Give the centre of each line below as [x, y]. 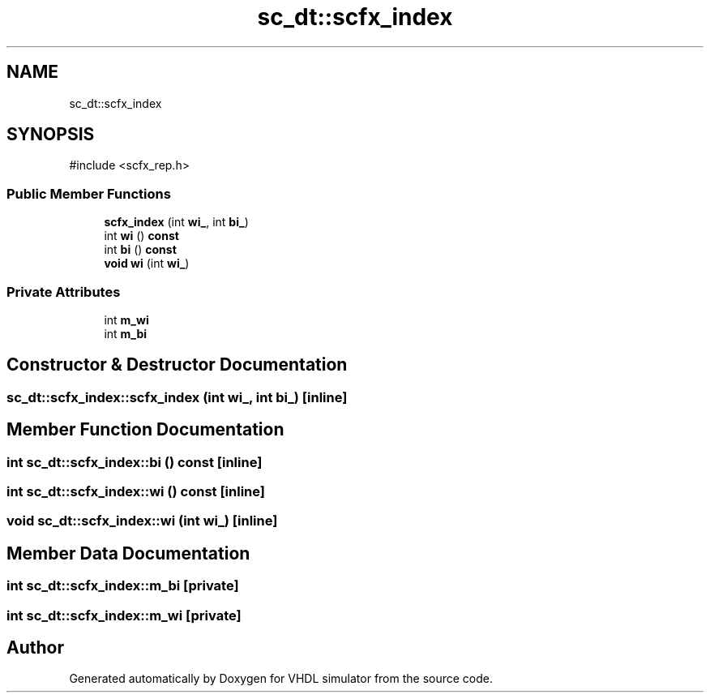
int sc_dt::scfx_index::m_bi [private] [123, 586]
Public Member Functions [89, 193]
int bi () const [140, 250]
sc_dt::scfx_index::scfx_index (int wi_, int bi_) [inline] [177, 397]
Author [35, 648]
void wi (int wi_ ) [147, 264]
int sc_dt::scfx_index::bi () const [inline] [135, 462]
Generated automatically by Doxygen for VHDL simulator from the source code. [281, 679]
